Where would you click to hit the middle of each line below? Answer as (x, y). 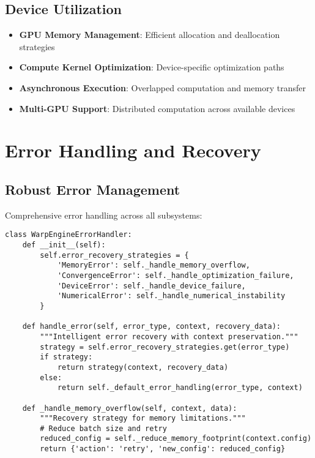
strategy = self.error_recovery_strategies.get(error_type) (165, 347)
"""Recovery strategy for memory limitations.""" (143, 419)
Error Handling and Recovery (133, 150)
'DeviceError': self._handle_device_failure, (151, 286)
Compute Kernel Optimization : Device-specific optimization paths (152, 67)
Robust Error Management (93, 189)
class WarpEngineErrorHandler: (69, 235)
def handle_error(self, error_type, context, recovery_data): (152, 327)
